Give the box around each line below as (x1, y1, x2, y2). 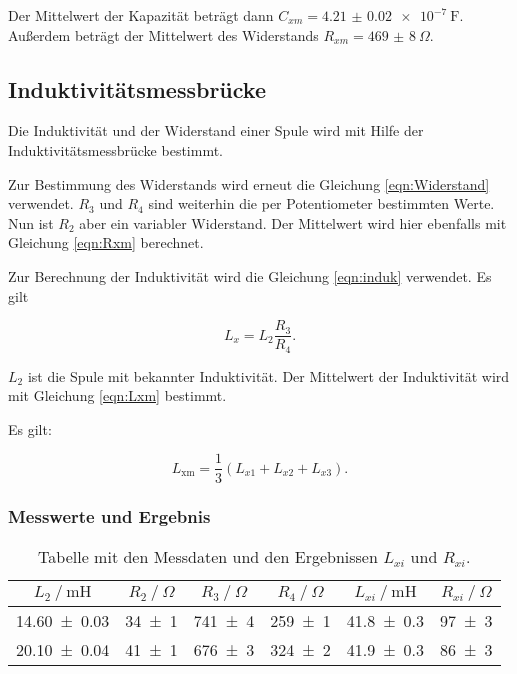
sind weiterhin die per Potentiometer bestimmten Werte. (148, 193, 495, 214)
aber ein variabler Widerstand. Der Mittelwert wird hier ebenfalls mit (79, 212, 507, 233)
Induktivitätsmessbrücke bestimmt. (8, 139, 224, 160)
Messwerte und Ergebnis (8, 504, 211, 529)
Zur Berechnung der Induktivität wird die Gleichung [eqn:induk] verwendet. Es (8, 265, 492, 286)
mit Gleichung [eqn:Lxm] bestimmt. (8, 385, 227, 406)
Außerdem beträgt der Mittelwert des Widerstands (8, 24, 319, 45)
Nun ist (8, 212, 54, 233)
